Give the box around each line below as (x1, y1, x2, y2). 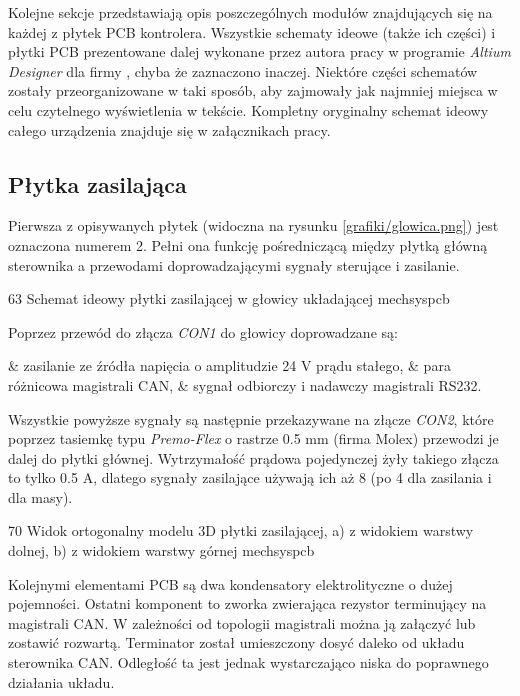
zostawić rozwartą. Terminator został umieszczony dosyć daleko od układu (8, 632, 465, 653)
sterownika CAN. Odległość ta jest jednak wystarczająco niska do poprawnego (8, 652, 489, 673)
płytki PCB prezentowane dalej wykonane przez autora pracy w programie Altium (8, 41, 511, 62)
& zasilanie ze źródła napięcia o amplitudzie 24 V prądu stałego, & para (8, 355, 451, 376)
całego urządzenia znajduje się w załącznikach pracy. (8, 119, 331, 140)
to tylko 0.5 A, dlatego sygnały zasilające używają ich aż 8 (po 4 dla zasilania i (8, 467, 492, 488)
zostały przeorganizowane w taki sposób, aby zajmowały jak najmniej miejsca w (8, 80, 498, 101)
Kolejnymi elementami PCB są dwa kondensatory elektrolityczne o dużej (8, 573, 453, 594)
